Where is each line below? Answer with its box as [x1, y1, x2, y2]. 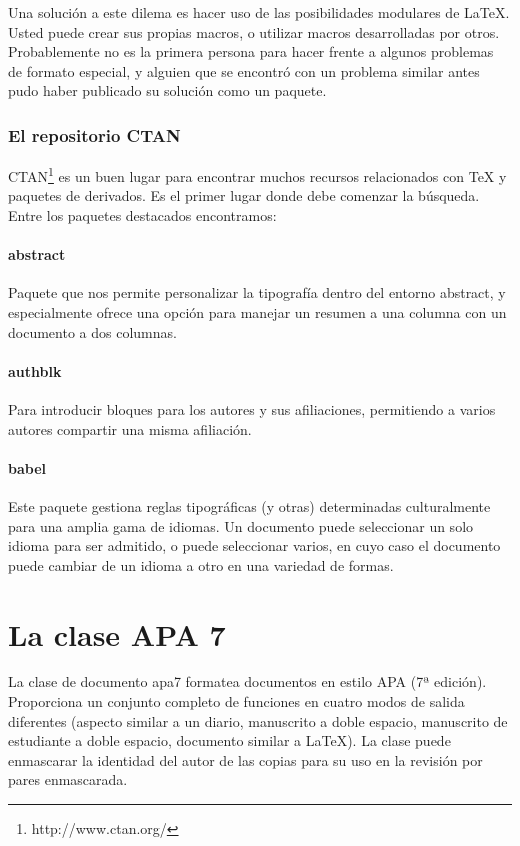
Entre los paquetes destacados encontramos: [8, 205, 277, 226]
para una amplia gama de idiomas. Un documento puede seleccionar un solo [8, 515, 474, 536]
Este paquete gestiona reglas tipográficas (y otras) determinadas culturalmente [8, 495, 491, 516]
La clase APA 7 [8, 613, 226, 654]
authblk [8, 360, 62, 381]
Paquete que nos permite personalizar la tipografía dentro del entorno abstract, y [8, 282, 506, 303]
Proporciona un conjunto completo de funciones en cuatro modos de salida [8, 691, 465, 712]
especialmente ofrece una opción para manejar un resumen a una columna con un [8, 302, 507, 323]
